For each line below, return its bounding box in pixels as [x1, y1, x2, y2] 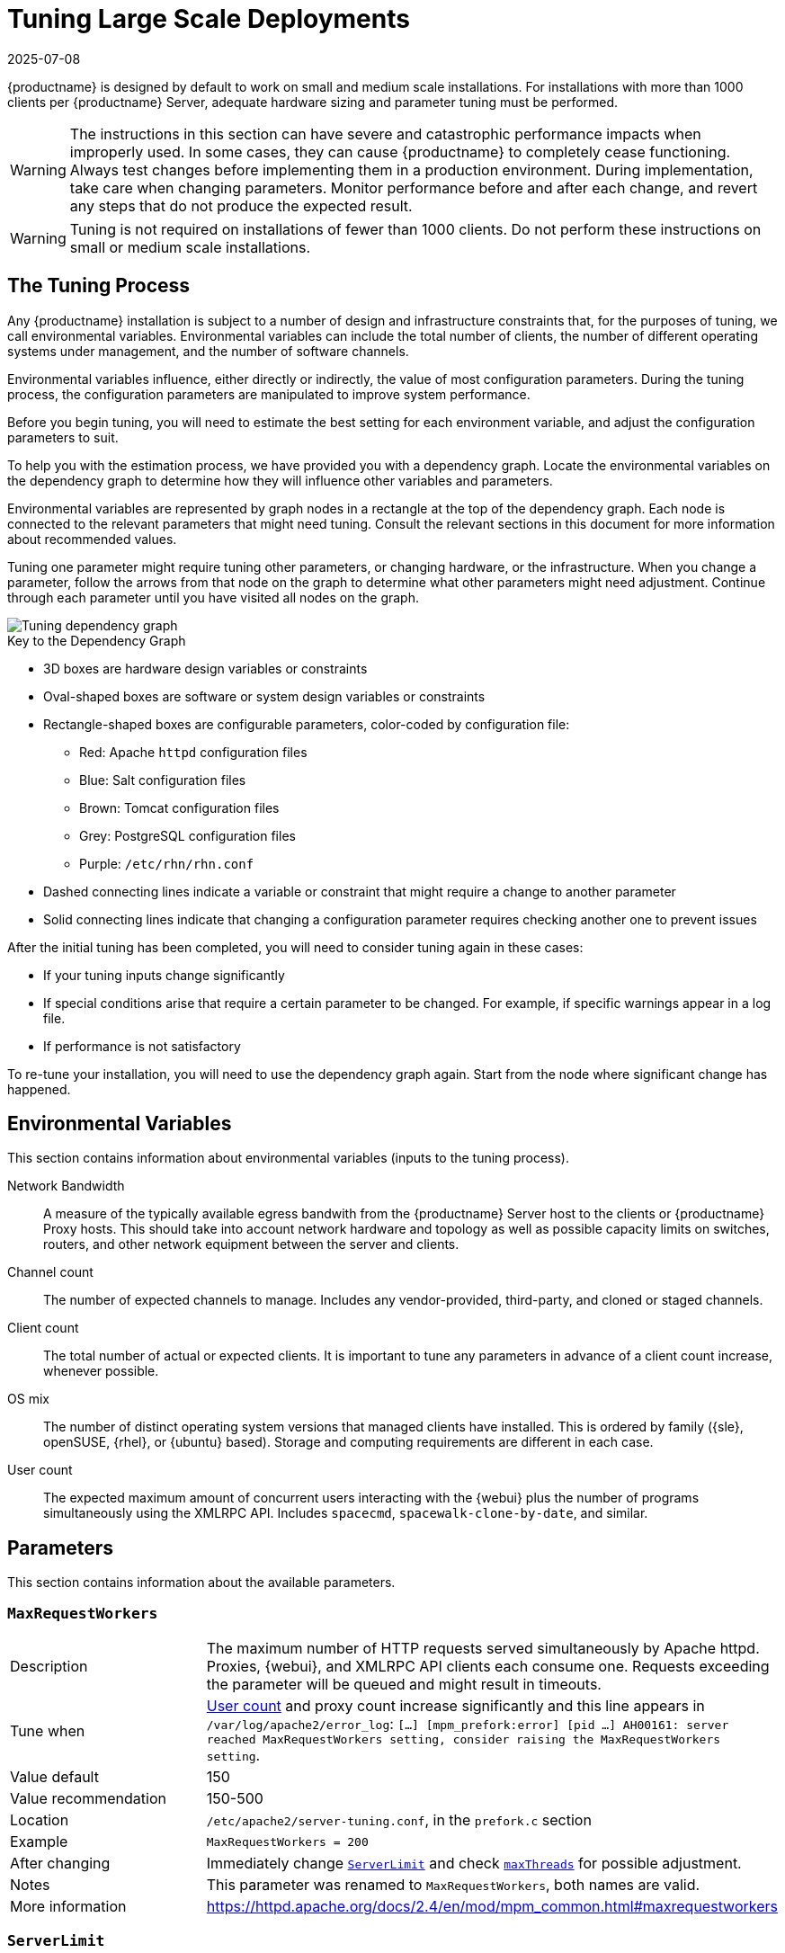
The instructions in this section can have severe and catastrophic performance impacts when [69, 124, 701, 143]
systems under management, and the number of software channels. [7, 343, 409, 359]
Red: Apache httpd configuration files [79, 744, 308, 760]
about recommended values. [7, 531, 177, 547]
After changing [10, 1854, 111, 1873]
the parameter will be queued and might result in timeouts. [206, 1675, 602, 1694]
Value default [10, 1768, 99, 1787]
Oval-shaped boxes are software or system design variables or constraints [43, 688, 486, 704]
